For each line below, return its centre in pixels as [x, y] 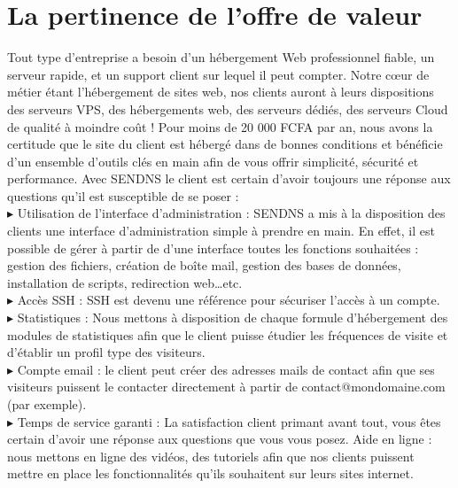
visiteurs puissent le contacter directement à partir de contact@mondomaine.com [226, 387]
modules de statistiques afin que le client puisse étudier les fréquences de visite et [228, 334]
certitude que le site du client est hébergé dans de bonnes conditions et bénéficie [225, 144]
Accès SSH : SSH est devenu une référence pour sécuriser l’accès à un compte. [229, 300]
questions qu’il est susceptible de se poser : [123, 195]
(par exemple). [47, 404]
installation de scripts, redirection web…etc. [125, 282]
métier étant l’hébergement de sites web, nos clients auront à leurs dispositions [221, 92]
